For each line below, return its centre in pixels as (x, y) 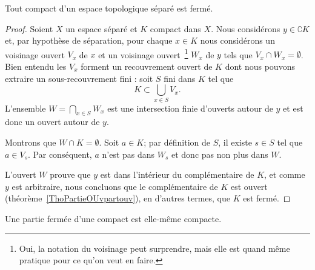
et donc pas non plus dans (220, 154)
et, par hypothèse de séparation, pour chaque (89, 40)
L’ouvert (21, 174)
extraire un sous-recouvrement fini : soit (79, 78)
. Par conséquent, (60, 154)
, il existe (235, 142)
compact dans (175, 28)
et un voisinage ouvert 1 (143, 53)
